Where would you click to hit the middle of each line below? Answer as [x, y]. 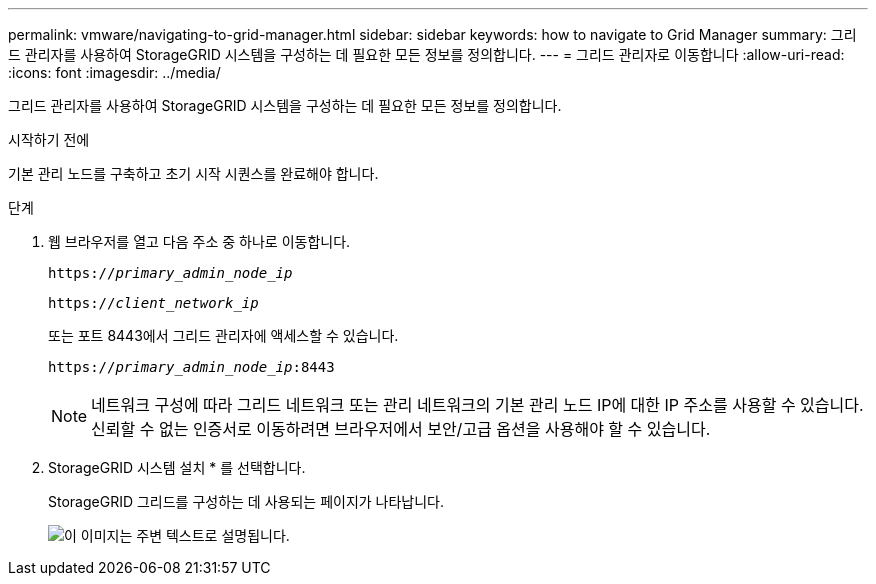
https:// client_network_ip [153, 303]
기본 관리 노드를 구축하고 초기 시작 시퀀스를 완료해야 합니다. [193, 173]
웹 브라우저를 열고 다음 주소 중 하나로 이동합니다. [199, 241]
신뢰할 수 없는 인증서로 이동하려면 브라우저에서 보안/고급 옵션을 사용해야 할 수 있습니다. [401, 429]
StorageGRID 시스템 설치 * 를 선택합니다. [177, 467]
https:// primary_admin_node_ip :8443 [191, 367]
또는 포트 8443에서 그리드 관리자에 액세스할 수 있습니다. [223, 335]
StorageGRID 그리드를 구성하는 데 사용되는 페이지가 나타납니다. [246, 501]
